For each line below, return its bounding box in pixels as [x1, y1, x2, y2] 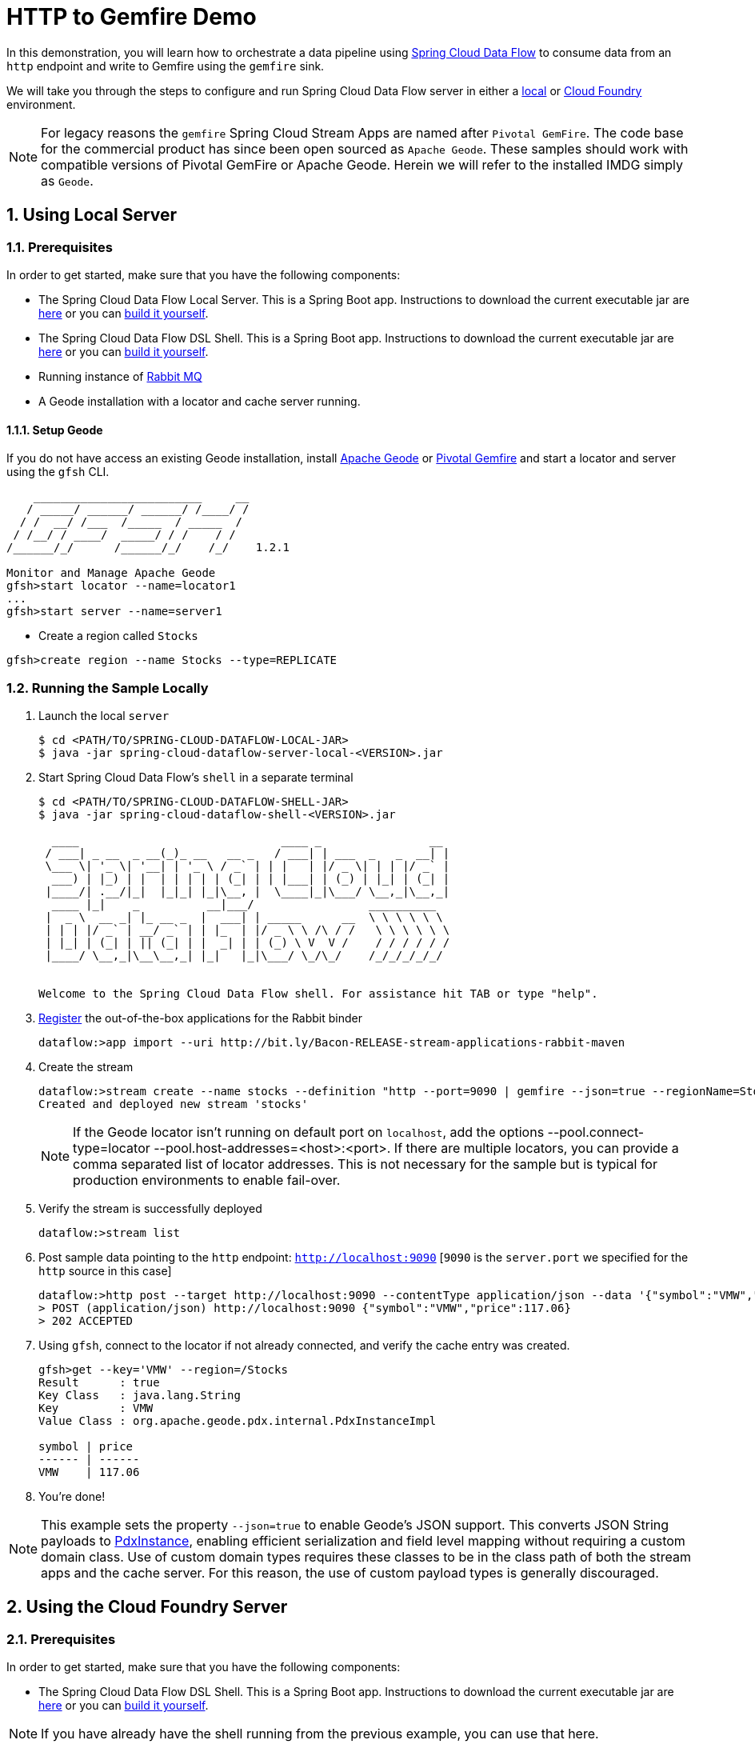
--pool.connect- [547, 1123, 645, 1140]
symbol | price [38, 1439, 134, 1453]
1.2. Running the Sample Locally [6, 679, 209, 696]
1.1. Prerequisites [6, 238, 113, 255]
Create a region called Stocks [38, 629, 198, 643]
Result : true [38, 1375, 160, 1389]
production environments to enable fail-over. [73, 1171, 341, 1188]
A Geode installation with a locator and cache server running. [38, 394, 361, 408]
